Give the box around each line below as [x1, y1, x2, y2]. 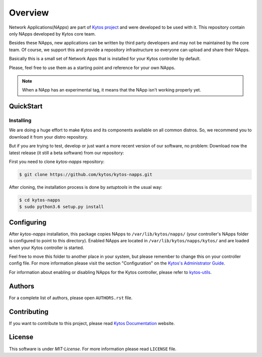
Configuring [9, 218, 47, 226]
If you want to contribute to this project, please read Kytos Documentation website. [9, 320, 175, 326]
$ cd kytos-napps [19, 197, 61, 203]
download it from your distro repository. [9, 134, 88, 140]
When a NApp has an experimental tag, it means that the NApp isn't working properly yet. [22, 87, 201, 93]
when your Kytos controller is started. [9, 245, 84, 250]
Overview [9, 7, 49, 18]
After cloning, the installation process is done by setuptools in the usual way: [9, 184, 163, 190]
